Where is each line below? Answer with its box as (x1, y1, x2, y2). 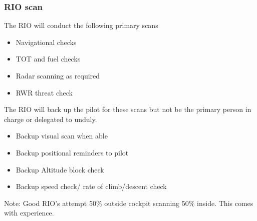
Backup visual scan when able (16, 130, 108, 141)
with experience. (4, 207, 54, 218)
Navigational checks (16, 36, 77, 47)
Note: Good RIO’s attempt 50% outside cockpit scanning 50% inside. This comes (4, 197, 253, 208)
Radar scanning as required (16, 70, 100, 80)
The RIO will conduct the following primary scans (4, 20, 158, 30)
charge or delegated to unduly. (4, 113, 97, 124)
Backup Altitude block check (16, 164, 104, 174)
